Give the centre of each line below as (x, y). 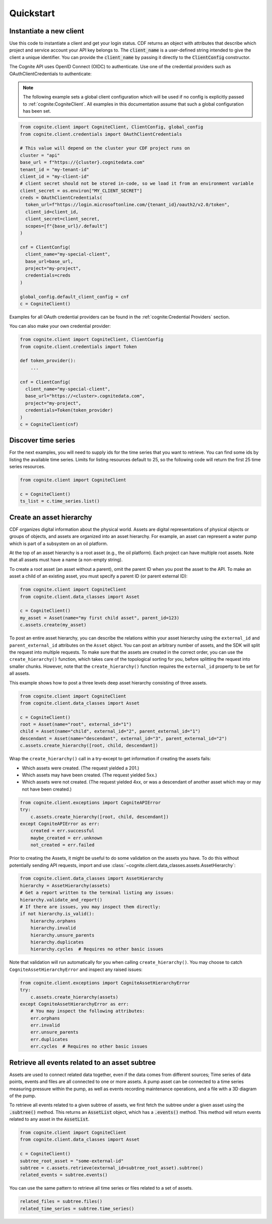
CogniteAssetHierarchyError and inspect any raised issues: (76, 969)
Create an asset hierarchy (51, 517)
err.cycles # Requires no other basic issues (89, 1046)
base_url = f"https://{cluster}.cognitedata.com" (82, 162)
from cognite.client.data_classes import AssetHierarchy (92, 878)
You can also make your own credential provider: (60, 326)
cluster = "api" (40, 155)
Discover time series (42, 440)
